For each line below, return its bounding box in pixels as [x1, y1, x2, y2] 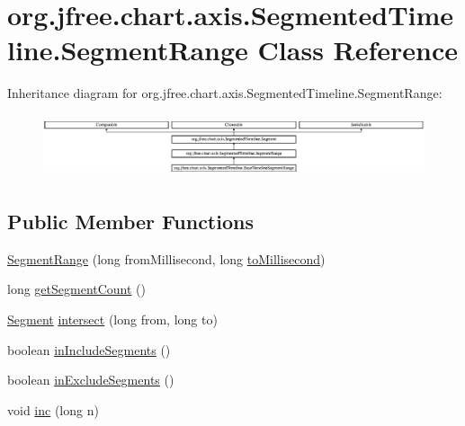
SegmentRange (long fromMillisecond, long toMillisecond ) [7, 249, 326, 268]
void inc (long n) [7, 400, 99, 419]
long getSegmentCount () [7, 280, 147, 298]
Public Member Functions [7, 208, 254, 235]
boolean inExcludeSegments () [7, 370, 174, 389]
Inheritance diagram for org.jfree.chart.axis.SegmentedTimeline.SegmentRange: [7, 84, 443, 102]
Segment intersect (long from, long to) [7, 310, 218, 329]
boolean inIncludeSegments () [7, 340, 171, 359]
